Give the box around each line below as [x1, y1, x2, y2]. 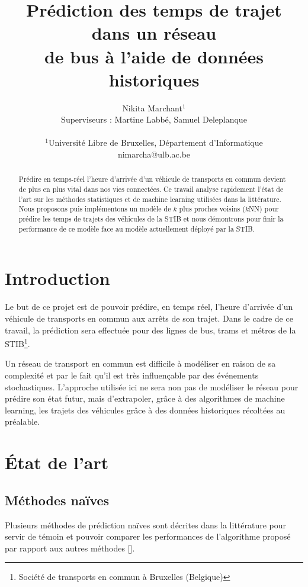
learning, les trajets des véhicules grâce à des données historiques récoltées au [5, 403, 285, 416]
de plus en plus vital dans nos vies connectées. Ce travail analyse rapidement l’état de [18, 184, 284, 194]
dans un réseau [91, 21, 217, 45]
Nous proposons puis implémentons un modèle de [18, 204, 171, 214]
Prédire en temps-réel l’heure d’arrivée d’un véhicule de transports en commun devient [18, 174, 286, 184]
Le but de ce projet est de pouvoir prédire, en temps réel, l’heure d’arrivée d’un [5, 300, 293, 313]
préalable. [5, 415, 40, 428]
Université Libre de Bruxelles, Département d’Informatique [48, 136, 263, 149]
